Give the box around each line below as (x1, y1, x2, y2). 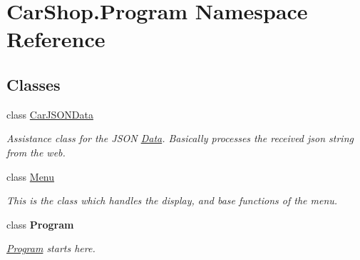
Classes (6, 73, 61, 95)
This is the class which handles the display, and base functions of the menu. (6, 193, 338, 208)
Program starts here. (6, 241, 96, 256)
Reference (6, 24, 106, 54)
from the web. (6, 144, 66, 159)
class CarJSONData (6, 106, 93, 121)
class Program (6, 216, 74, 231)
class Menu (6, 169, 55, 184)
